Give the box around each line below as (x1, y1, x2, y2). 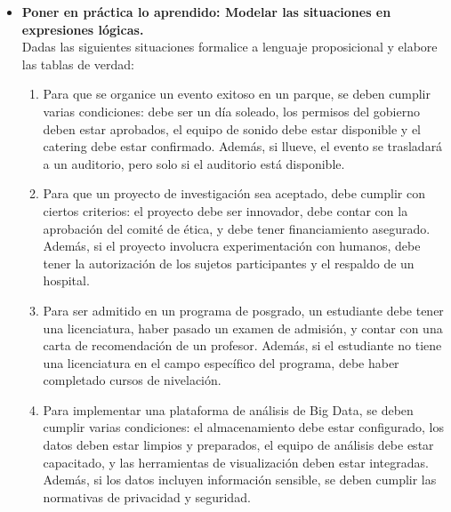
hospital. (43, 271, 90, 290)
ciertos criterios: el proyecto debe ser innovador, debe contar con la (43, 201, 408, 220)
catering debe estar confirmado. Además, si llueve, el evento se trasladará (43, 137, 443, 156)
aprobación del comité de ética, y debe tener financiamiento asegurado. (43, 219, 431, 237)
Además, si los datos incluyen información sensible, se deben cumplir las (43, 470, 437, 489)
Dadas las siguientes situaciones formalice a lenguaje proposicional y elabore (21, 37, 438, 56)
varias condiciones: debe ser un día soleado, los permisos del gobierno (43, 101, 420, 120)
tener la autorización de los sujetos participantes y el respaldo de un (43, 253, 415, 272)
